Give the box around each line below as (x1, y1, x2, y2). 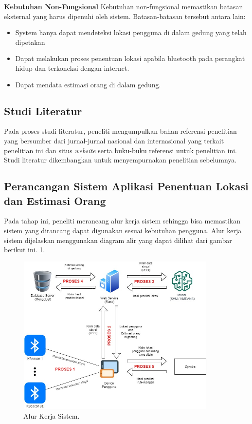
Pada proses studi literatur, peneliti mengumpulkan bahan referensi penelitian (4, 126, 237, 136)
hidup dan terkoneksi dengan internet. (15, 62, 129, 73)
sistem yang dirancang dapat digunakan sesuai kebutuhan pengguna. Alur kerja (4, 225, 242, 235)
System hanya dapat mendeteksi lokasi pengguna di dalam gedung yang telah (15, 27, 247, 38)
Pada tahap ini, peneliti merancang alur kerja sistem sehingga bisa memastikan (4, 216, 241, 226)
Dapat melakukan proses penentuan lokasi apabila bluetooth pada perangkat (15, 53, 245, 63)
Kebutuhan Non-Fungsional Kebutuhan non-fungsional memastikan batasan (4, 1, 243, 11)
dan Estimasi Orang (4, 193, 106, 208)
